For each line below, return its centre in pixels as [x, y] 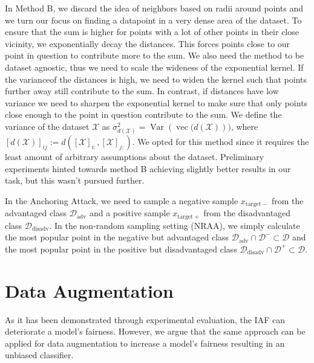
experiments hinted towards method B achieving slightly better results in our [148, 168]
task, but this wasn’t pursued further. [75, 180]
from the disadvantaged [247, 213]
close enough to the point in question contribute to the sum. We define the [143, 114]
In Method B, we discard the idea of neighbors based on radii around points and [154, 8]
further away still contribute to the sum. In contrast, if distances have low [142, 91]
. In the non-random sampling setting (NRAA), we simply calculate [175, 225]
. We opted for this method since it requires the [221, 142]
